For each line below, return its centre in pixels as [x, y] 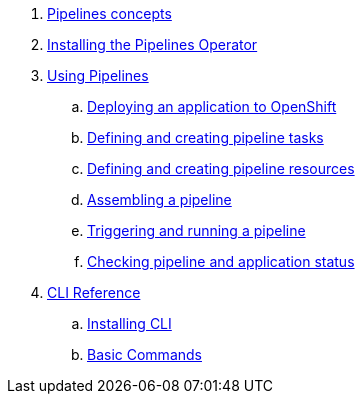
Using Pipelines [98, 75]
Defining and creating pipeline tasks [205, 137]
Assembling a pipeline [159, 199]
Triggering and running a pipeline [196, 230]
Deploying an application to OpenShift [212, 106]
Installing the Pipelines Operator [152, 44]
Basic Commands [144, 354]
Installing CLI [129, 323]
